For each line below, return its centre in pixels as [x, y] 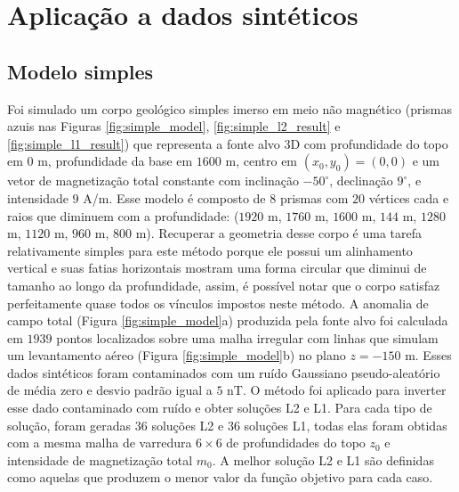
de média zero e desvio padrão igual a [110, 390]
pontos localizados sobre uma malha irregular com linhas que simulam [247, 337]
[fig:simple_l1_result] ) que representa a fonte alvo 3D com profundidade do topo [228, 143]
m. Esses [428, 355]
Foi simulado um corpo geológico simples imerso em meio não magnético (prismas [230, 108]
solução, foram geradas [69, 425]
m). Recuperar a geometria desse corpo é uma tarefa [278, 233]
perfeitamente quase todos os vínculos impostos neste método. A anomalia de [218, 303]
